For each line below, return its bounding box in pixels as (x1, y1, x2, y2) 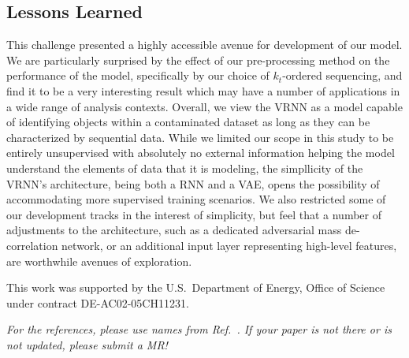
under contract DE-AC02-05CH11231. (6, 294, 189, 311)
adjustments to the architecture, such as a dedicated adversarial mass (6, 222, 342, 238)
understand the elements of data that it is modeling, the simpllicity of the (6, 159, 363, 176)
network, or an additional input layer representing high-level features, (61, 237, 397, 253)
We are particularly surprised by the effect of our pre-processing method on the (6, 51, 390, 68)
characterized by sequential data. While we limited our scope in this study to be (6, 129, 394, 145)
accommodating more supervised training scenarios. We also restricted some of (6, 191, 386, 207)
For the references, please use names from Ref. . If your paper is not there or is (6, 321, 392, 337)
